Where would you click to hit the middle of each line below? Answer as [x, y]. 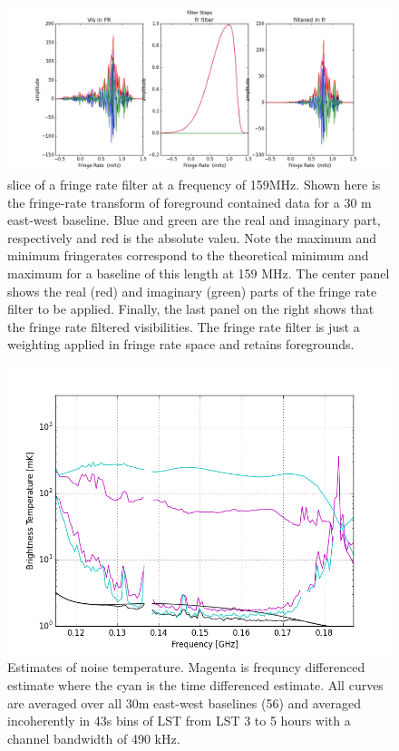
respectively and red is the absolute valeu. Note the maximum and [192, 237]
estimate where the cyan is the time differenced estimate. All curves [195, 685]
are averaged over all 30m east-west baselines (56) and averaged [185, 702]
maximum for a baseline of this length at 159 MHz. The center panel [199, 273]
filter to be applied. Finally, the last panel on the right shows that [191, 309]
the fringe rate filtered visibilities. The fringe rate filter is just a [184, 326]
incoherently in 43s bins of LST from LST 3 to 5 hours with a [179, 721]
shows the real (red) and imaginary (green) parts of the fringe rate [192, 291]
